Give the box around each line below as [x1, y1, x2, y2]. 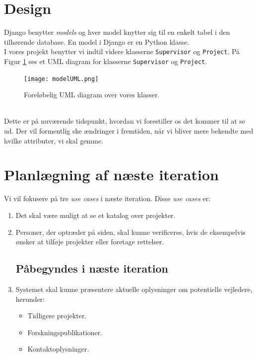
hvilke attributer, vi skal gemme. [4, 135, 104, 145]
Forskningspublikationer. [27, 327, 103, 337]
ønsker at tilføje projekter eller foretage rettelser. [15, 236, 164, 247]
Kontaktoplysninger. [27, 344, 89, 354]
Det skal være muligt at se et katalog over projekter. [15, 210, 176, 220]
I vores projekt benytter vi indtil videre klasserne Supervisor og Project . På [4, 46, 240, 57]
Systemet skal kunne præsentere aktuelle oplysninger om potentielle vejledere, [15, 284, 253, 294]
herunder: [15, 293, 45, 304]
